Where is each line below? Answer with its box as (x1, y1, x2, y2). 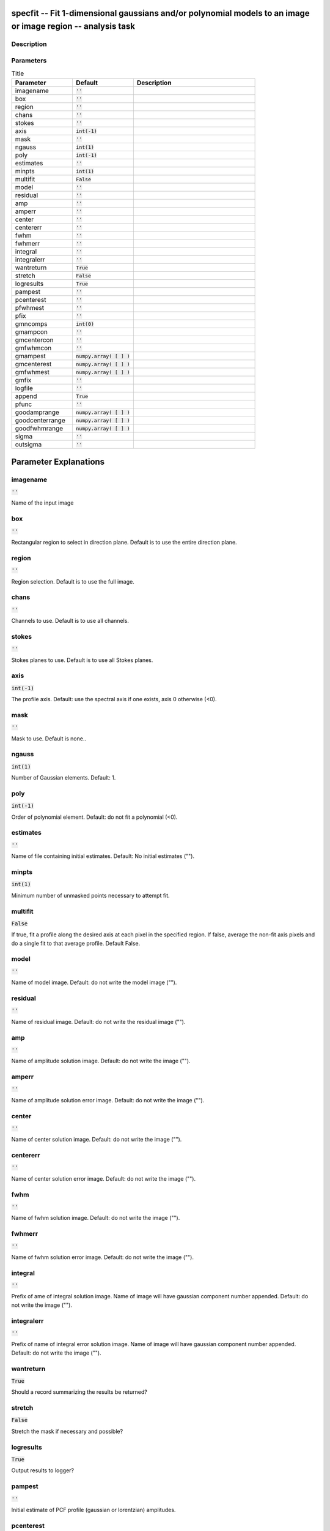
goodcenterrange (15, 416, 65, 425)
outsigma (15, 440, 42, 449)
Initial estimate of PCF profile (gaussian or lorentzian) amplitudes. (11, 1506, 176, 1513)
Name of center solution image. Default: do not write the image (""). (11, 1136, 182, 1143)
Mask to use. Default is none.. (11, 735, 87, 742)
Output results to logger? (11, 1467, 75, 1474)
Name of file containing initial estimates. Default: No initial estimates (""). (11, 852, 195, 860)
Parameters (11, 56, 47, 64)
